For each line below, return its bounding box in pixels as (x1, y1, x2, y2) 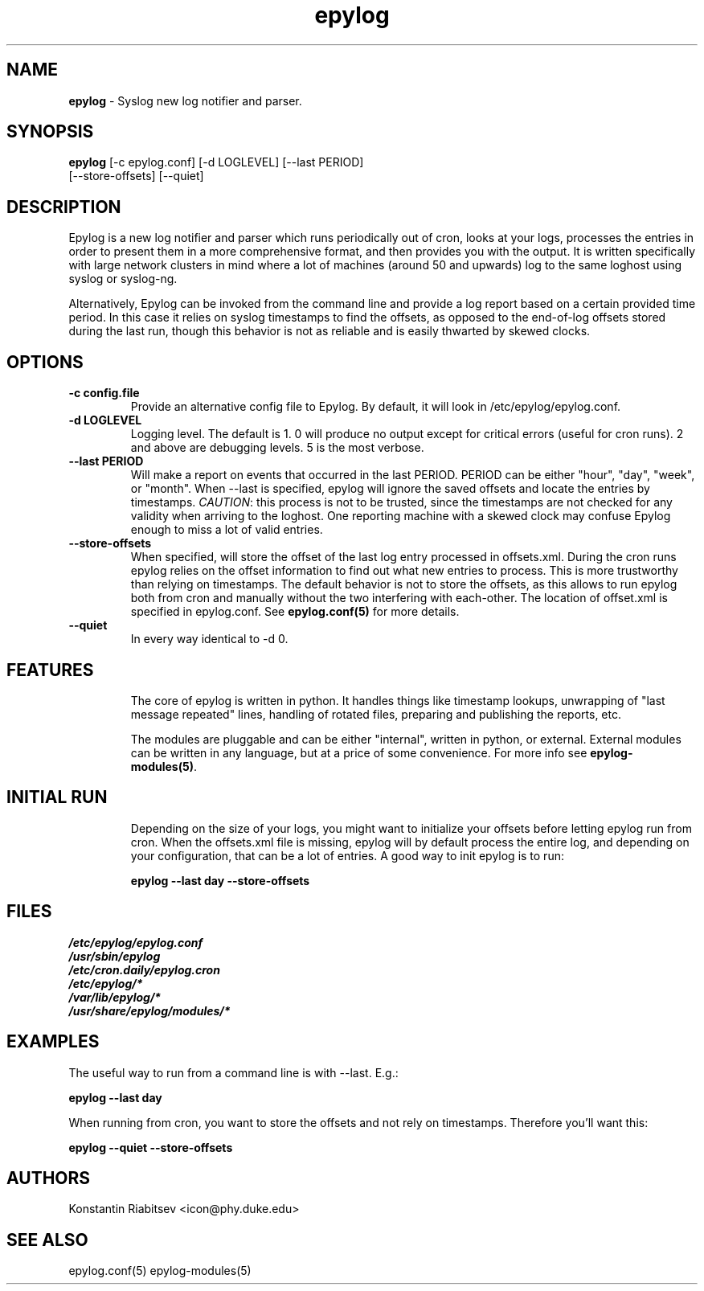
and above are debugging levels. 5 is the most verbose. (130, 441, 424, 455)
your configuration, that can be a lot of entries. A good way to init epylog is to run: (130, 848, 564, 863)
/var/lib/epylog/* (68, 990, 162, 1004)
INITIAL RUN (6, 787, 108, 808)
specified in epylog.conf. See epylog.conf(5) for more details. (130, 605, 460, 619)
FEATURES (6, 659, 94, 680)
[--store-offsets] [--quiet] (68, 169, 204, 183)
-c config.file (68, 386, 140, 400)
